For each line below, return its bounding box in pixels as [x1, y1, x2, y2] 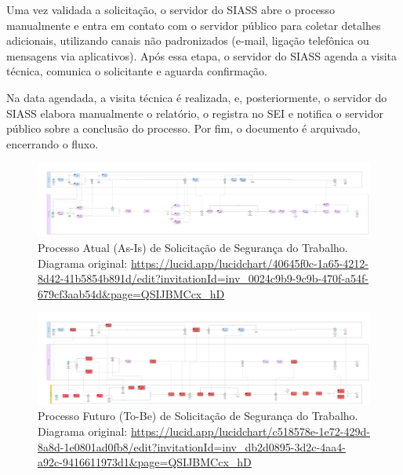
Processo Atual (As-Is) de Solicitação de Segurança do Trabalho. [38, 239, 348, 255]
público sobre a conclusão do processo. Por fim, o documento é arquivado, [6, 120, 361, 137]
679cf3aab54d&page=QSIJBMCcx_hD [38, 285, 225, 301]
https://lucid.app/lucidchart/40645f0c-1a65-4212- [130, 254, 369, 271]
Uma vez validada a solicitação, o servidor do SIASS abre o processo [6, 2, 335, 17]
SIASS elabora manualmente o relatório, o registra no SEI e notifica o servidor [6, 104, 383, 121]
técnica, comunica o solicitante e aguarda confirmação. [6, 63, 268, 79]
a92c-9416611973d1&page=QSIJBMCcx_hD [38, 454, 252, 470]
